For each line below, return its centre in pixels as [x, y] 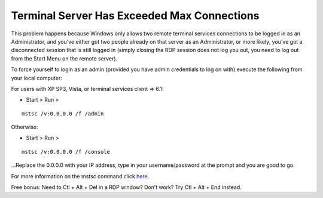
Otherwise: [25, 127]
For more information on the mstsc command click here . [80, 176]
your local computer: [37, 78]
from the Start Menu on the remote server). [64, 58]
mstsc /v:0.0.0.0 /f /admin [63, 113]
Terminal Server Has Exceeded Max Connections [135, 16]
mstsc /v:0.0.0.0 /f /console [66, 152]
